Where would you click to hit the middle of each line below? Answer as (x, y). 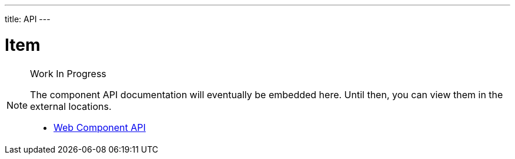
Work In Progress (68, 73)
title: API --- (28, 19)
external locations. (71, 106)
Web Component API (100, 127)
